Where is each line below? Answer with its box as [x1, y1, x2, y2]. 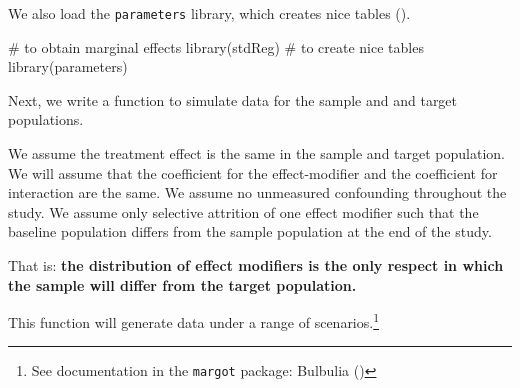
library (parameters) [8, 56, 128, 77]
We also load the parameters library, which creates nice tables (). [8, 3, 411, 23]
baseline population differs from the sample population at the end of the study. [8, 221, 492, 242]
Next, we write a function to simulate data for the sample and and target [8, 89, 458, 110]
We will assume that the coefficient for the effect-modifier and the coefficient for [8, 162, 498, 183]
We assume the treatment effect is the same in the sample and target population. [8, 143, 506, 164]
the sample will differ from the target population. [8, 274, 357, 295]
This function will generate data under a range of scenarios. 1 [8, 309, 380, 332]
